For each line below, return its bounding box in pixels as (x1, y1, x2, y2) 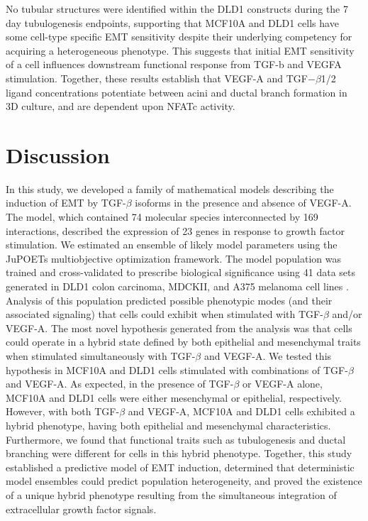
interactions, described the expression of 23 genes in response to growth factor (6, 223, 345, 238)
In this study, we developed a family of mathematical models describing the (6, 181, 334, 196)
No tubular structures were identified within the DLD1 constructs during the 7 (6, 1, 348, 16)
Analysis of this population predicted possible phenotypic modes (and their (6, 292, 333, 307)
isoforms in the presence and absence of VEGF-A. (135, 195, 352, 210)
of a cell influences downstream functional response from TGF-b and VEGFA (6, 57, 342, 72)
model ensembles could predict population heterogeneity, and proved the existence (6, 473, 362, 488)
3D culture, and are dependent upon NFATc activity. (6, 99, 235, 114)
